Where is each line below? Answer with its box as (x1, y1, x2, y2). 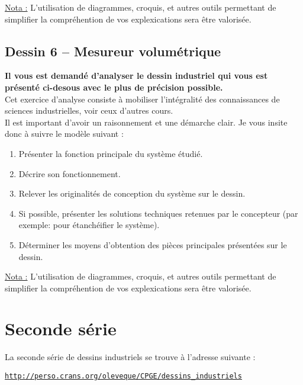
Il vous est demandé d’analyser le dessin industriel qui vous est (5, 69, 268, 82)
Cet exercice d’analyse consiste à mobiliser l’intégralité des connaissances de (5, 92, 280, 105)
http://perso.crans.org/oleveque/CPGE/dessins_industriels (5, 372, 242, 381)
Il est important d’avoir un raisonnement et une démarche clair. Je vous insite (5, 115, 288, 128)
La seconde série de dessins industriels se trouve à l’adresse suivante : (5, 351, 256, 363)
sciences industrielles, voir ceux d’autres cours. (5, 104, 173, 117)
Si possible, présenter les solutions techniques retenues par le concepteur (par (18, 207, 298, 219)
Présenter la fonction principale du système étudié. (18, 147, 203, 159)
